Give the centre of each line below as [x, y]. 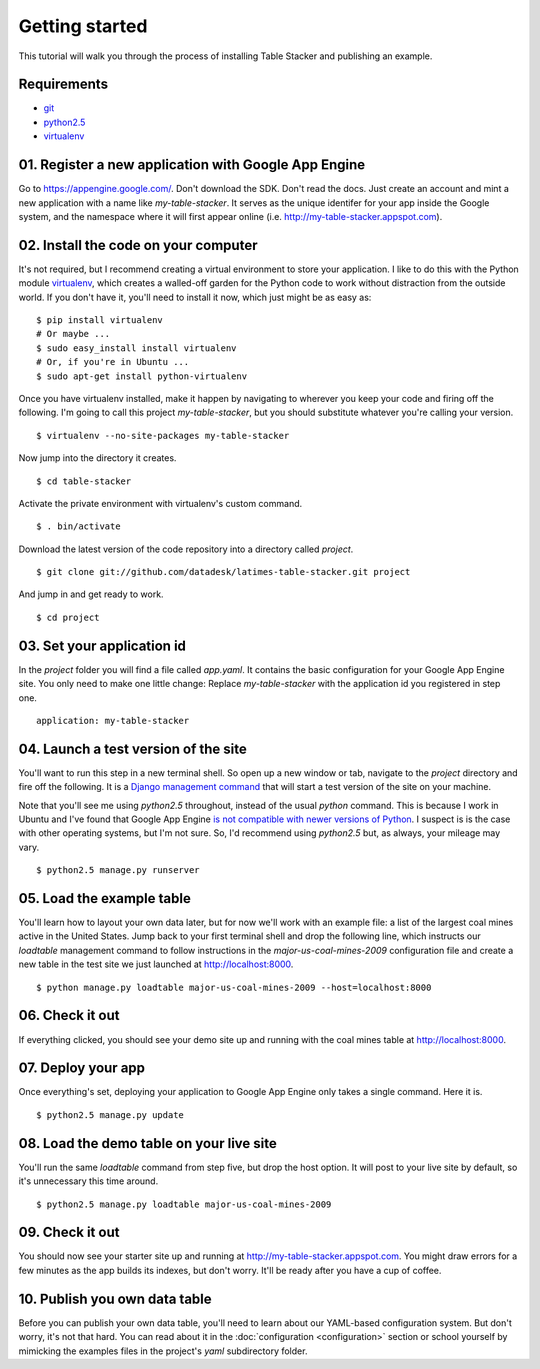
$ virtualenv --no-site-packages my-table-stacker [163, 435]
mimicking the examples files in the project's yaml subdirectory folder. [163, 1351]
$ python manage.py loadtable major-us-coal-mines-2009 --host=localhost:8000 [234, 987]
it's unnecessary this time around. [88, 1181]
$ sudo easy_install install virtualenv [136, 348]
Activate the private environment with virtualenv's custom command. [160, 503]
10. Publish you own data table [115, 1298]
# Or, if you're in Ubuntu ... [113, 362]
